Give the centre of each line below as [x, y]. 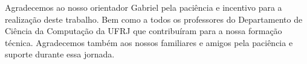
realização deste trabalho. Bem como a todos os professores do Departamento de [154, 19]
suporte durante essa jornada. [60, 54]
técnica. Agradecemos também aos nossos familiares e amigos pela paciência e [149, 42]
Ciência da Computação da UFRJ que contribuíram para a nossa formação [144, 31]
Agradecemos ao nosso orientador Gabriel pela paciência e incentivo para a [144, 7]
